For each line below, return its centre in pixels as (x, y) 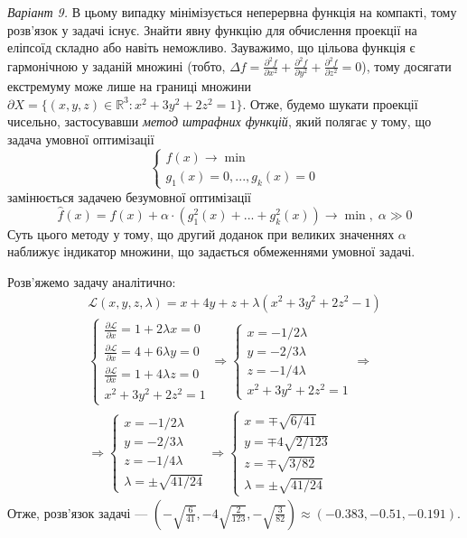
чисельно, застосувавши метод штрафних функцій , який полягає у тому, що (219, 121)
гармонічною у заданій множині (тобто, (117, 65)
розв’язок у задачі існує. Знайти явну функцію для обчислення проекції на (212, 29)
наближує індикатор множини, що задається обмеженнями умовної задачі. (211, 251)
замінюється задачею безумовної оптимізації (129, 196)
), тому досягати (406, 65)
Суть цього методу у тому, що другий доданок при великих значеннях (201, 233)
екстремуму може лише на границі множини (130, 86)
